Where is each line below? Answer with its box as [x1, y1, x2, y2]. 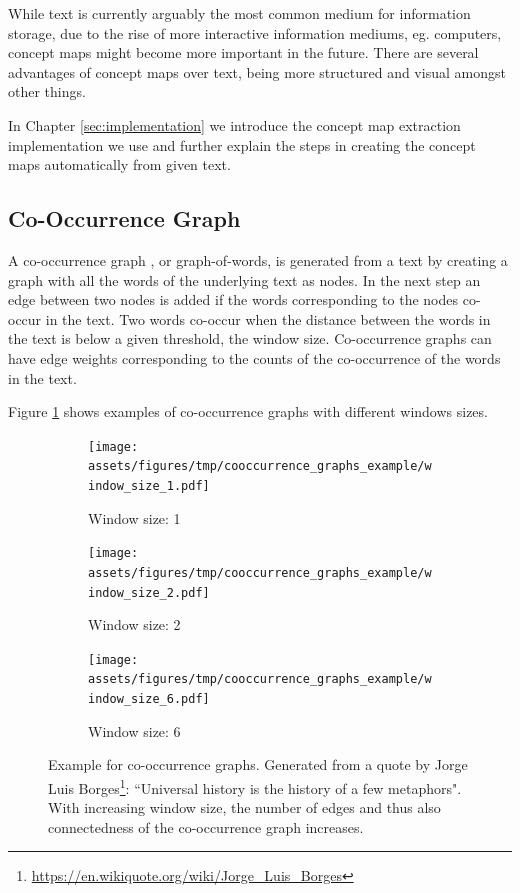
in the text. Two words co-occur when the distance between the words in [45, 308, 491, 329]
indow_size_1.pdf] [88, 479, 210, 494]
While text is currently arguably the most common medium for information [8, 3, 471, 23]
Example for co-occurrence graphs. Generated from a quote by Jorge [48, 754, 468, 775]
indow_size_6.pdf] [88, 692, 210, 707]
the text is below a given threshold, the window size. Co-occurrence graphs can [8, 328, 492, 349]
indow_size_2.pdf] [88, 585, 210, 600]
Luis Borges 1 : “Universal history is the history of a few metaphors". [48, 774, 462, 798]
